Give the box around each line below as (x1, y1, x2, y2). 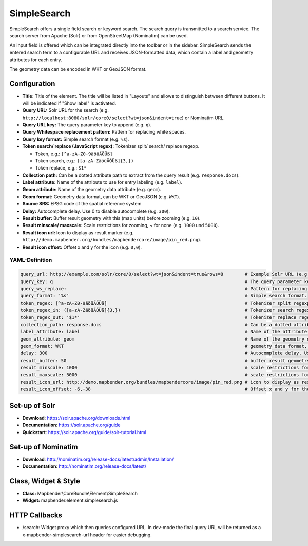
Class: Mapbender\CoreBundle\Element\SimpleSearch (22, 490, 138, 496)
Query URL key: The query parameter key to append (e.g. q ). (22, 121, 151, 128)
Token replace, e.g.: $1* (35, 165, 87, 171)
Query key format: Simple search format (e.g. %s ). (22, 136, 129, 142)
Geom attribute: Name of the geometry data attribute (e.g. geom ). (22, 186, 162, 193)
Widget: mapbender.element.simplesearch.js (22, 497, 118, 503)
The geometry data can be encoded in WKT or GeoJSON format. (9, 66, 147, 72)
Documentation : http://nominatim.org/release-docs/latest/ (22, 463, 146, 469)
